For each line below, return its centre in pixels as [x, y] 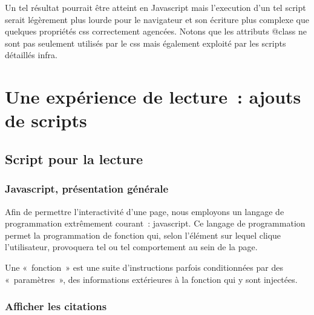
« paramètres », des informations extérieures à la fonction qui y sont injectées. [151, 279]
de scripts [46, 120]
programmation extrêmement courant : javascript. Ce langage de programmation [155, 223]
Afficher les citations [56, 306]
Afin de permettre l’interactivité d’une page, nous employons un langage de [145, 211]
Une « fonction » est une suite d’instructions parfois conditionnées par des [144, 267]
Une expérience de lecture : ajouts [153, 97]
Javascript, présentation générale [87, 189]
